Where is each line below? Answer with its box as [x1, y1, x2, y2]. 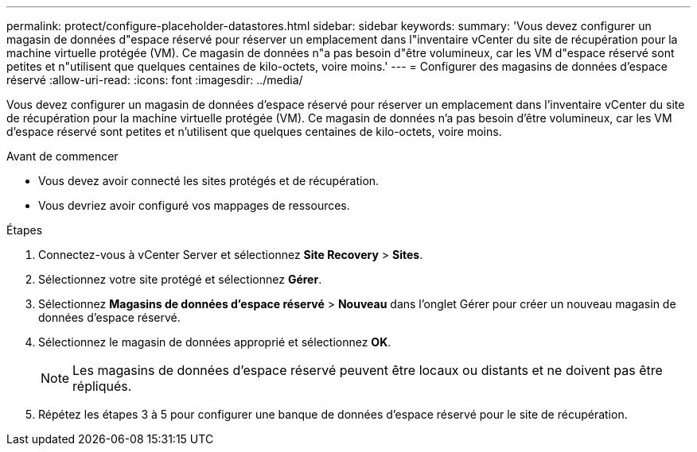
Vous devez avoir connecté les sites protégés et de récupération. [38, 174, 380, 187]
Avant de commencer [6, 149, 119, 163]
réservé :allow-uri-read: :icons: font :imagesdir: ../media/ [6, 73, 303, 87]
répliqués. [72, 378, 132, 394]
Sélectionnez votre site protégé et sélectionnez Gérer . [38, 272, 322, 286]
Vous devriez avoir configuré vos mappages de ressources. [38, 199, 350, 212]
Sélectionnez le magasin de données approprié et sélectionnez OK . [38, 335, 391, 349]
